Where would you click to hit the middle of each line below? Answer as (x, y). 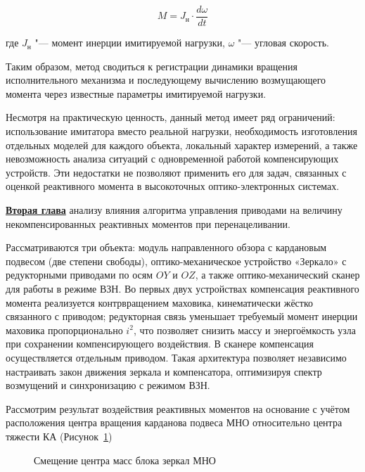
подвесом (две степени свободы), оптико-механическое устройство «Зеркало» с (176, 261)
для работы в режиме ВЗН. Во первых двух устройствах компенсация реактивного (182, 288)
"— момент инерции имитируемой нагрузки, (130, 43)
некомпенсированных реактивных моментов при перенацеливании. (148, 223)
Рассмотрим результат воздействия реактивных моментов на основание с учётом (178, 408)
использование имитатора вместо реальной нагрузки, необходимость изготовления (181, 131)
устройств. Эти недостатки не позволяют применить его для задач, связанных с (176, 172)
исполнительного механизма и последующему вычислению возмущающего (166, 80)
